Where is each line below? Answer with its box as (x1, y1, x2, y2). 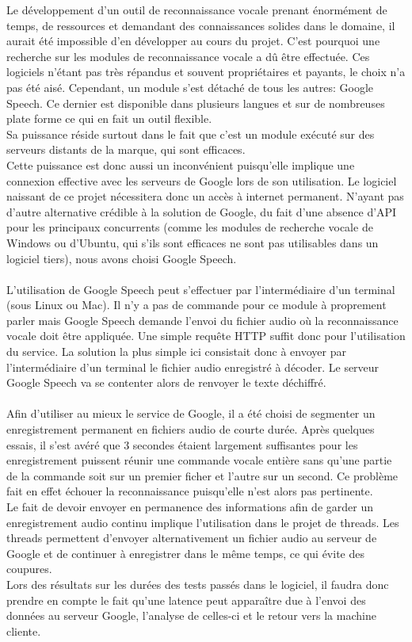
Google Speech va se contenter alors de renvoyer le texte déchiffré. (6, 374, 326, 391)
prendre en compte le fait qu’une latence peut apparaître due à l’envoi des (6, 591, 366, 608)
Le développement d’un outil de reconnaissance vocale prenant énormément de (6, 2, 387, 17)
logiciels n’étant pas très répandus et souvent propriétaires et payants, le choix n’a (6, 63, 406, 80)
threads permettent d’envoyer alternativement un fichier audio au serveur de (6, 529, 377, 546)
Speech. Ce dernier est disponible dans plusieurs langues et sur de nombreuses (6, 94, 385, 111)
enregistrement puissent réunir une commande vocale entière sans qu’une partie (6, 452, 392, 468)
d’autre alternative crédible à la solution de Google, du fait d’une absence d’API (6, 203, 397, 220)
